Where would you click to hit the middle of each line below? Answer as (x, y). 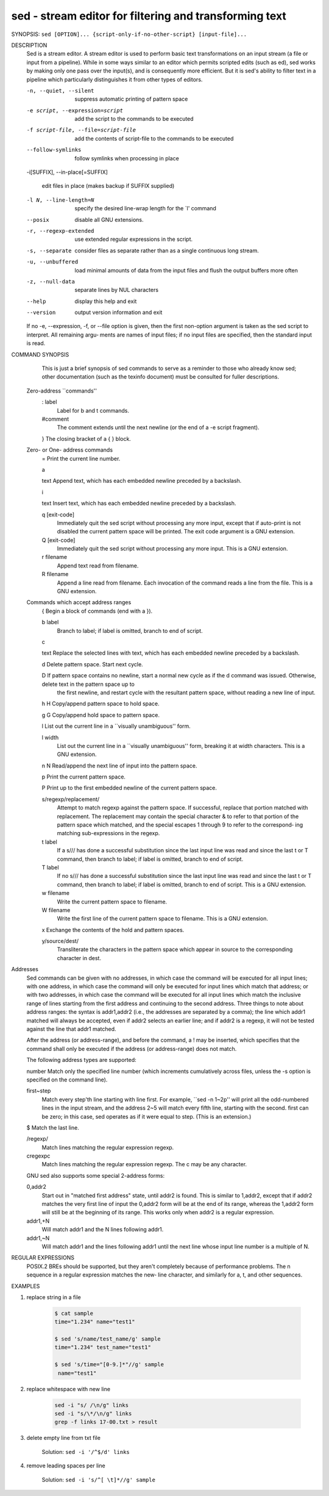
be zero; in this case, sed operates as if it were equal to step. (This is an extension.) (147, 1116)
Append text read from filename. (98, 565)
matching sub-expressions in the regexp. (108, 833)
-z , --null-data (51, 281)
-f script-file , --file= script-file (81, 130)
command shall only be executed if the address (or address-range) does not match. (132, 1049)
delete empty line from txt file (63, 1438)
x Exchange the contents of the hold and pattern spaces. (113, 930)
